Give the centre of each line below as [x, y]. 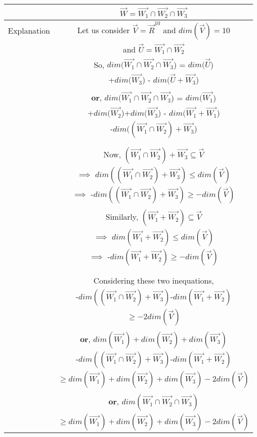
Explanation [29, 31]
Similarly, [122, 216]
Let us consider [104, 30]
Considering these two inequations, [154, 280]
